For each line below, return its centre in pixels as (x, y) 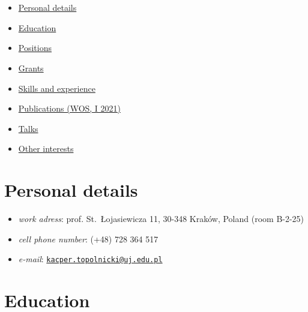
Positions (35, 48)
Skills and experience (57, 88)
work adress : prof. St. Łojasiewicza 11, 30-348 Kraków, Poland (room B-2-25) (161, 219)
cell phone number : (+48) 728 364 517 (88, 238)
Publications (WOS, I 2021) (70, 108)
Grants (31, 67)
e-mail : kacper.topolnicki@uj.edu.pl (90, 259)
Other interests (46, 148)
